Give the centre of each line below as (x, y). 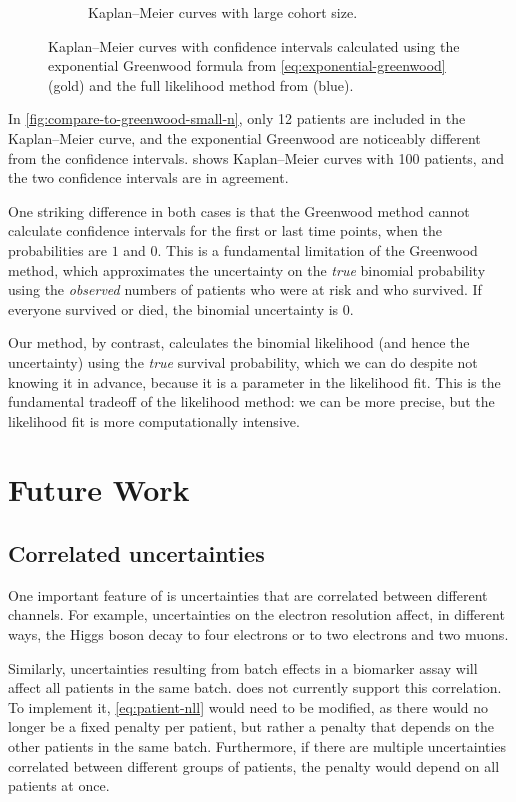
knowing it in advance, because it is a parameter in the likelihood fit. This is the (254, 381)
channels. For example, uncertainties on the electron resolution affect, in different (256, 614)
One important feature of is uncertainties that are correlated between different (248, 594)
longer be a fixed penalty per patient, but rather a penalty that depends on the (251, 726)
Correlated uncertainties (136, 553)
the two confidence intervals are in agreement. (148, 177)
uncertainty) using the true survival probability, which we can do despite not (243, 361)
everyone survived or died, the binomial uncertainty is (173, 308)
